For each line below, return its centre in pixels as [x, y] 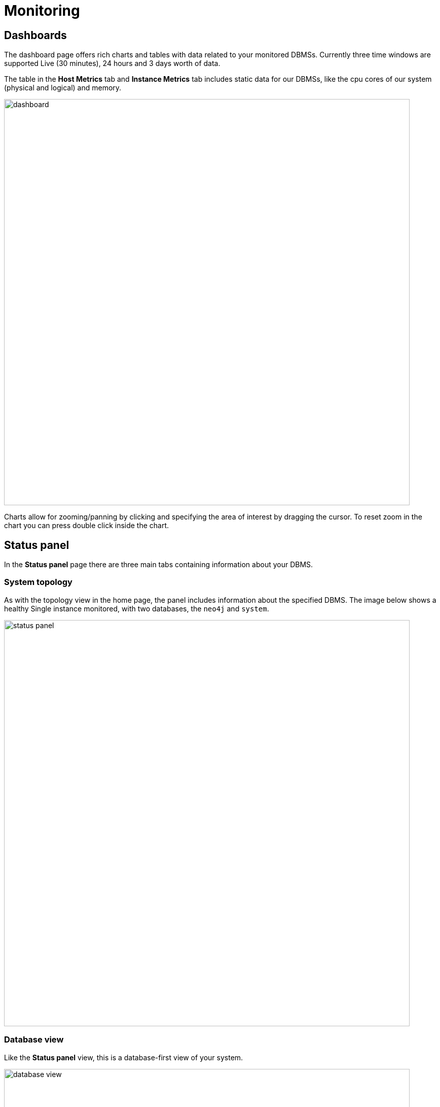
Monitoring [42, 11]
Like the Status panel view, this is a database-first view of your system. [124, 1057]
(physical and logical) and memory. [63, 88]
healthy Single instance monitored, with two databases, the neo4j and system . [137, 608]
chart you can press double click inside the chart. [87, 526]
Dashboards [35, 35]
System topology [38, 582]
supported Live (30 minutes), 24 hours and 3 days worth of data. [112, 63]
